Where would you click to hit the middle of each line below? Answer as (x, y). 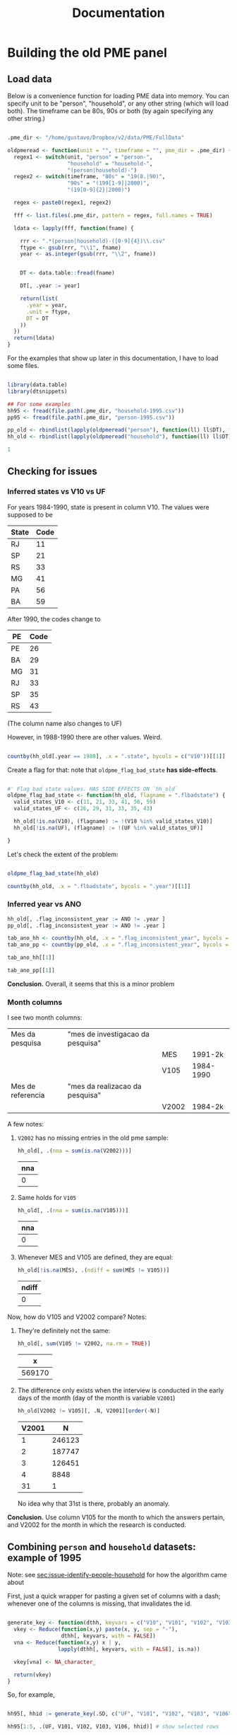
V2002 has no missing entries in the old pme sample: (93, 1138)
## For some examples (39, 404)
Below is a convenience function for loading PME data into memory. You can (118, 96)
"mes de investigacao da (108, 1034)
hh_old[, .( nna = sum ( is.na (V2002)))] (74, 1151)
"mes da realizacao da (104, 1086)
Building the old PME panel (87, 53)
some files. (23, 365)
